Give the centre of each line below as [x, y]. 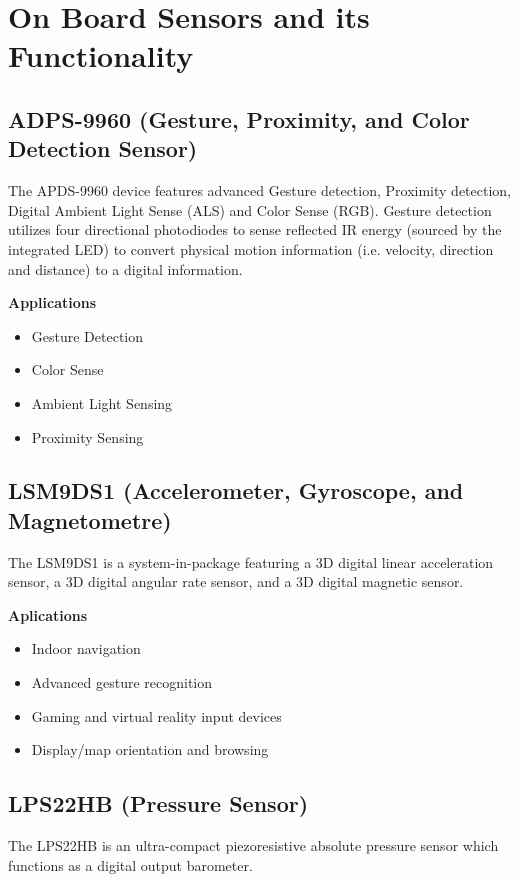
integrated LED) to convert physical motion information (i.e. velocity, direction [251, 248]
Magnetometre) [90, 519]
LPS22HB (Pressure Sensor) [158, 803]
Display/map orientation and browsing [150, 749]
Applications [52, 302]
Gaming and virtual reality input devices [156, 715]
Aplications [48, 614]
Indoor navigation [86, 648]
